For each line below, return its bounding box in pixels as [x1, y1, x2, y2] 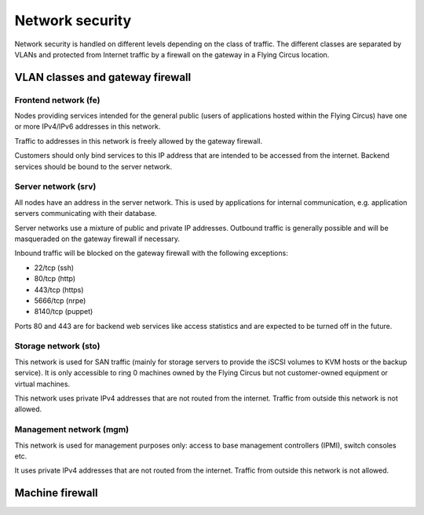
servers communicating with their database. [14, 209, 157, 218]
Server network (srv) [14, 181, 97, 192]
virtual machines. [14, 379, 71, 389]
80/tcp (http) [34, 274, 76, 283]
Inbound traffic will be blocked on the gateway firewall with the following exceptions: [14, 248, 288, 258]
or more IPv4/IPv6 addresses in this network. [14, 122, 161, 131]
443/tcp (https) [34, 285, 84, 294]
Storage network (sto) [14, 341, 101, 352]
